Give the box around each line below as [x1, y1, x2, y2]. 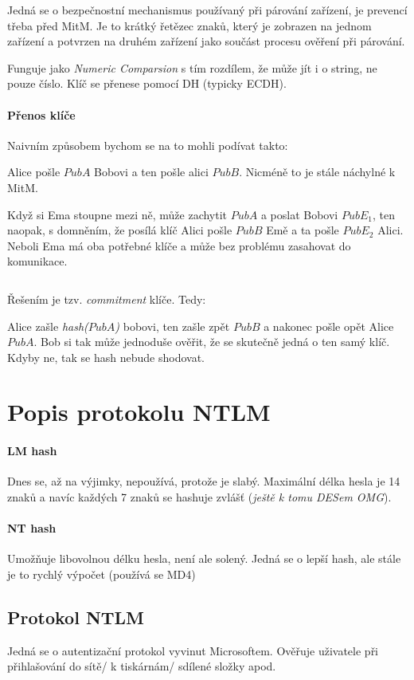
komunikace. [7, 253, 68, 269]
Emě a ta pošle [266, 222, 339, 238]
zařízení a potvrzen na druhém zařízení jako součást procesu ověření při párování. [7, 33, 405, 49]
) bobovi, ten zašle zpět [115, 317, 230, 334]
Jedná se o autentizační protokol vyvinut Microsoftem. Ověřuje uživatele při [7, 642, 379, 658]
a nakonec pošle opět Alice [264, 317, 394, 334]
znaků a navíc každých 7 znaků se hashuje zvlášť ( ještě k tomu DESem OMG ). [7, 489, 392, 505]
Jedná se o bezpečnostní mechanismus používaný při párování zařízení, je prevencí [7, 2, 408, 18]
